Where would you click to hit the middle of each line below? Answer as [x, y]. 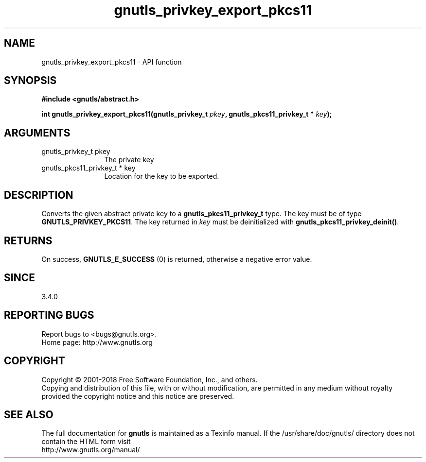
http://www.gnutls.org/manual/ [91, 450]
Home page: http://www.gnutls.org [97, 342]
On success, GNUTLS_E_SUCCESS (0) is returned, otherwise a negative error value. [177, 259]
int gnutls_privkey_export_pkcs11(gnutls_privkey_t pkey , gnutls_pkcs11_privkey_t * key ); [187, 114]
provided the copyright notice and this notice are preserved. [138, 396]
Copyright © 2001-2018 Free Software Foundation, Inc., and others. [150, 379]
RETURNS [28, 240]
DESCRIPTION [39, 195]
